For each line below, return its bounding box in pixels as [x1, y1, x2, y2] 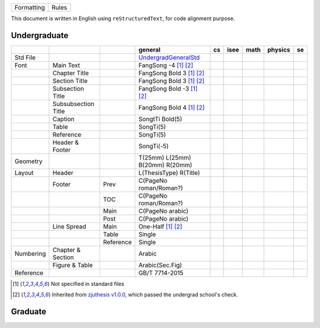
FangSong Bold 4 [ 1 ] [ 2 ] [138, 103, 205, 112]
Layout [14, 168, 34, 177]
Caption [52, 114, 75, 123]
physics [267, 45, 290, 53]
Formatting [14, 4, 46, 11]
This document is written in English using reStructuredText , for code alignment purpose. [11, 15, 235, 22]
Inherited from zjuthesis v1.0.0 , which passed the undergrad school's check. [52, 291, 238, 298]
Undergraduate [11, 30, 69, 40]
